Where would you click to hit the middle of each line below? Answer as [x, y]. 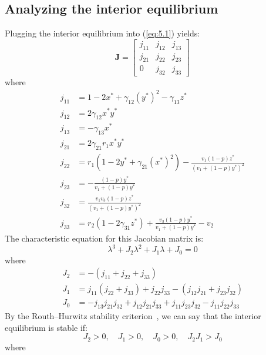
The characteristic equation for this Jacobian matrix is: [104, 238]
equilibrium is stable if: [46, 327]
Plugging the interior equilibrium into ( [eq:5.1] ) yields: [102, 33]
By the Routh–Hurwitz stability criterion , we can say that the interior [133, 316]
